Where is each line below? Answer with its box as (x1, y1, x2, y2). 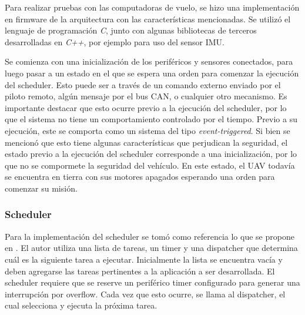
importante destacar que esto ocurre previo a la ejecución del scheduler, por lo (5, 101, 287, 113)
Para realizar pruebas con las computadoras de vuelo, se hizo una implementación (5, 1, 300, 13)
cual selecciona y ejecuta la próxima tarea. (5, 299, 157, 311)
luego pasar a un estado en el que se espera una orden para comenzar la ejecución (5, 66, 299, 79)
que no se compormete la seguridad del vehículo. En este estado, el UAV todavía (5, 159, 295, 171)
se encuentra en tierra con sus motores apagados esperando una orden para (5, 170, 275, 183)
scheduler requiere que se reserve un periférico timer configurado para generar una (5, 276, 300, 289)
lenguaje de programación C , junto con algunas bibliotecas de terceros (5, 24, 257, 36)
